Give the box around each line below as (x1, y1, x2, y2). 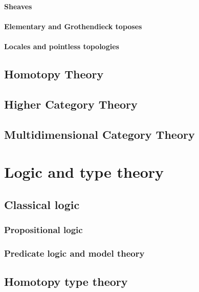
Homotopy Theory (4, 66, 104, 81)
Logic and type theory (4, 161, 164, 182)
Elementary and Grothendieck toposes (4, 20, 142, 31)
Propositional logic (4, 223, 83, 236)
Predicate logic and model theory (4, 246, 145, 259)
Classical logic (4, 196, 80, 212)
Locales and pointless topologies (4, 40, 119, 51)
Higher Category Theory (4, 96, 138, 112)
